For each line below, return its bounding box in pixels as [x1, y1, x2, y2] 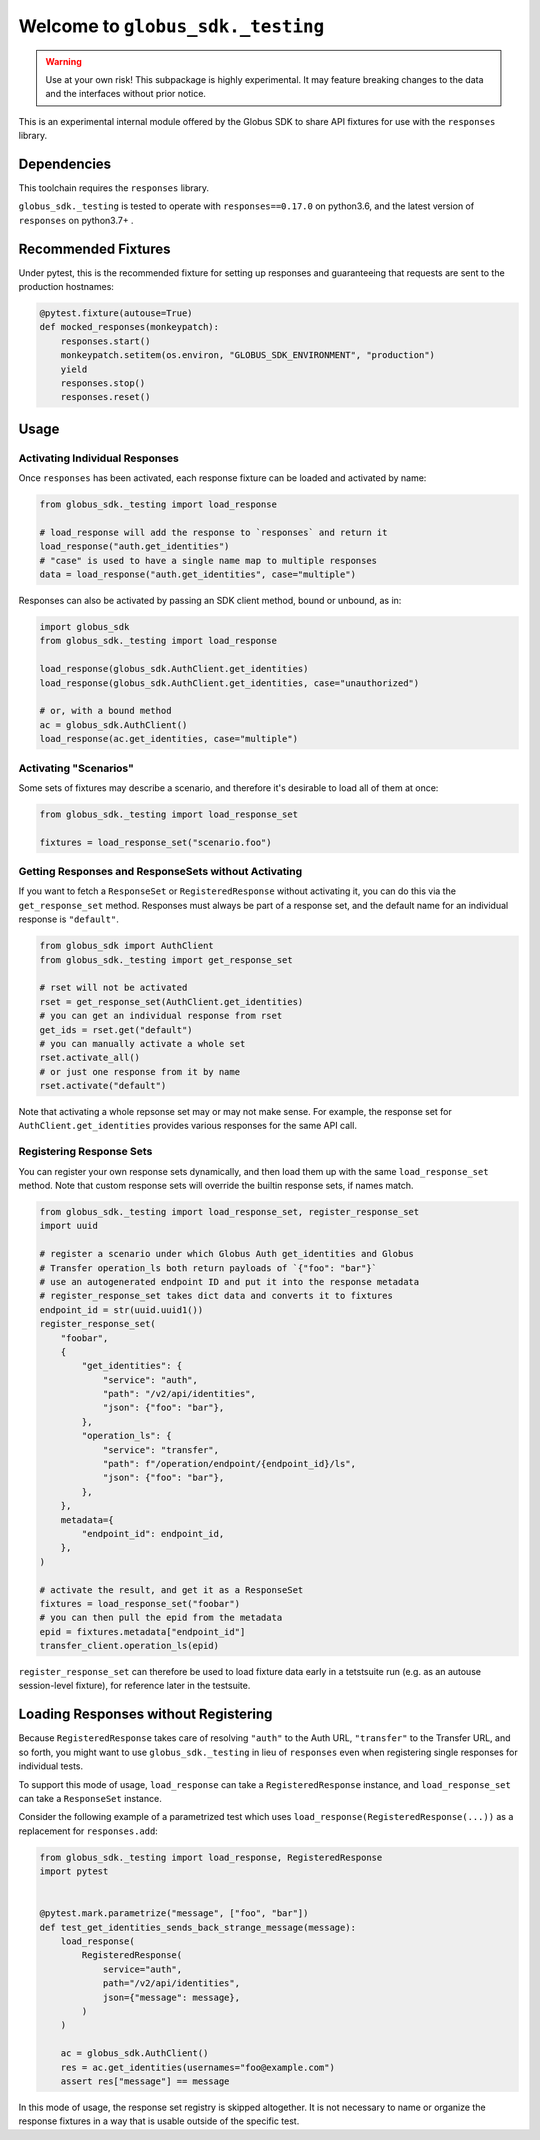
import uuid [39, 1220, 99, 1232]
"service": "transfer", [102, 1444, 220, 1455]
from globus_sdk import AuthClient [39, 940, 214, 952]
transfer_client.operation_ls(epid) [39, 1640, 220, 1652]
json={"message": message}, [102, 1991, 240, 2003]
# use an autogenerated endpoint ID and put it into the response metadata [39, 1276, 420, 1287]
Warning [45, 55, 82, 67]
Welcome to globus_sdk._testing [18, 15, 325, 37]
